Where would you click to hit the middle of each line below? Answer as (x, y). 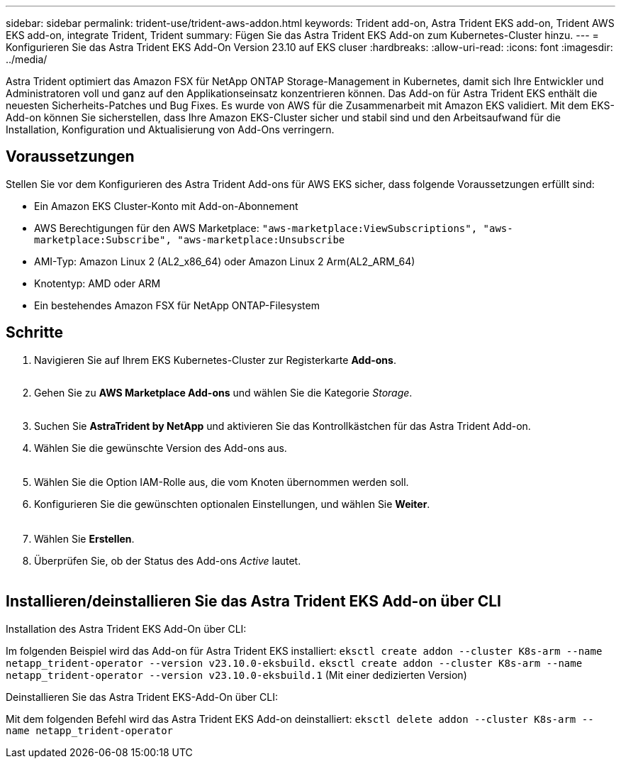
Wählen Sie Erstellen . (84, 538)
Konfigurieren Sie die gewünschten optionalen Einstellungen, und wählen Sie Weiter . (232, 504)
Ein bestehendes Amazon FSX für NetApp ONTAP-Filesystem (177, 305)
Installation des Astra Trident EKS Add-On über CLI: (126, 629)
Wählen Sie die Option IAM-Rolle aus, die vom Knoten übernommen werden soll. (222, 482)
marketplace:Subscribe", (103, 239)
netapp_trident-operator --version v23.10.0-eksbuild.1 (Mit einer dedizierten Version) (236, 675)
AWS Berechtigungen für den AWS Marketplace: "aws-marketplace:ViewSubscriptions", (256, 228)
